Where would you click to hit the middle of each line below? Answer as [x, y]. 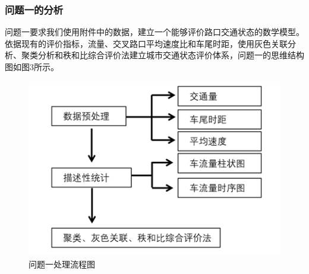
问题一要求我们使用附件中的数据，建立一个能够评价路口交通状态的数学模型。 [154, 32]
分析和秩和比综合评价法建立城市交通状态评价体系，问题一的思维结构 [171, 55]
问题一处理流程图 [62, 264]
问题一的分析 [34, 9]
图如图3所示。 [32, 67]
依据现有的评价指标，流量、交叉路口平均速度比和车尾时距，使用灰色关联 [146, 43]
